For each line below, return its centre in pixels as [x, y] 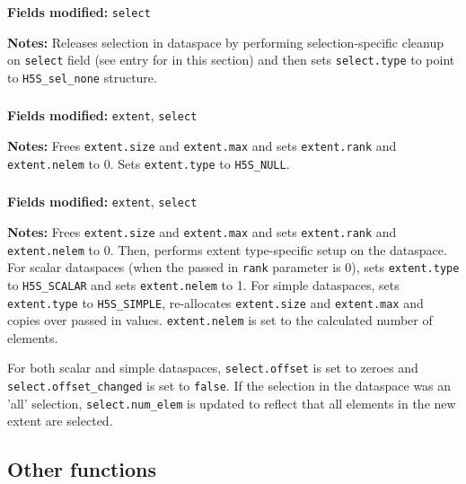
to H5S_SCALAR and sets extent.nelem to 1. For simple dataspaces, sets [203, 284]
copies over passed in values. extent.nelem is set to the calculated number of [220, 320]
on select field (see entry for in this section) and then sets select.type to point [231, 60]
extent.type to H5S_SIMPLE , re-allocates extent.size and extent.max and [215, 302]
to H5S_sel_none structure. [82, 77]
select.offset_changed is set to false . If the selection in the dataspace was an [229, 386]
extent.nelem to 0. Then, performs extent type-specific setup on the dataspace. [227, 249]
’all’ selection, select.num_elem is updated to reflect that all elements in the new [232, 403]
